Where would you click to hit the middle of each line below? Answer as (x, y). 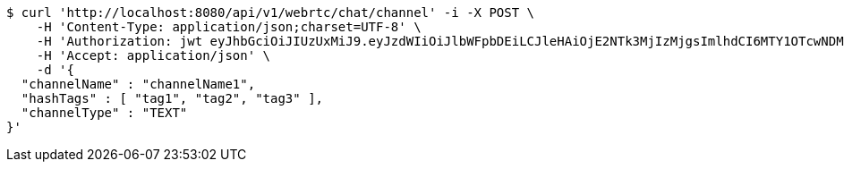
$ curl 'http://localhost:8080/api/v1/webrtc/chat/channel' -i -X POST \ (271, 13)
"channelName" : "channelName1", (138, 84)
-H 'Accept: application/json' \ (153, 55)
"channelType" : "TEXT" (104, 113)
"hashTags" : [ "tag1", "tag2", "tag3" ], (172, 98)
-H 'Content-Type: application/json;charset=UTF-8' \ (229, 27)
